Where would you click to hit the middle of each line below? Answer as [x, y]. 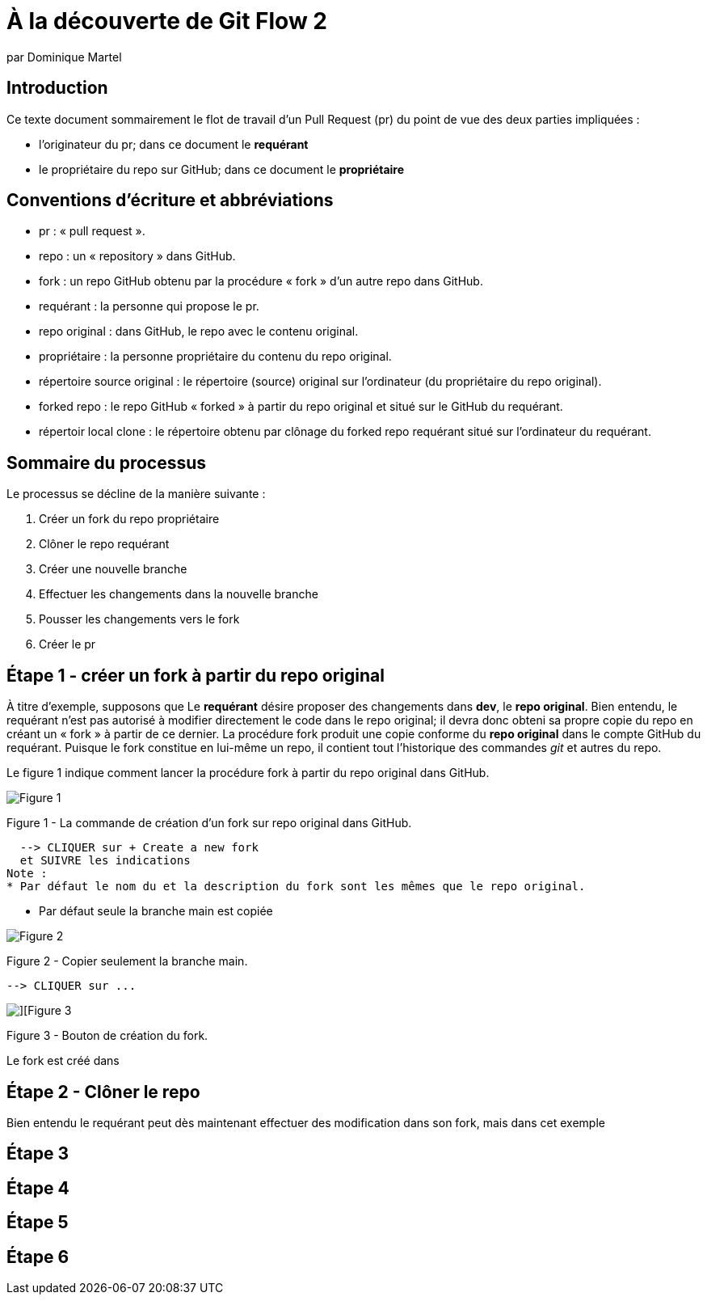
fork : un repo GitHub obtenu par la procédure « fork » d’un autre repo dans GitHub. [261, 281]
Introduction [57, 88]
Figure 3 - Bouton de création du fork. [107, 1036]
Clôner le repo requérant [104, 544]
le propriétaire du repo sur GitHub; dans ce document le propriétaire [222, 169]
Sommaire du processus [107, 463]
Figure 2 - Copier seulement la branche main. [127, 961]
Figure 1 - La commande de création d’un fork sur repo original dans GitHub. [209, 823]
